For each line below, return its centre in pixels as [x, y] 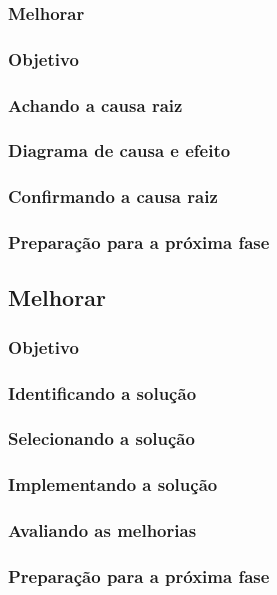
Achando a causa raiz [95, 104]
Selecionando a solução [101, 438]
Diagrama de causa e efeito [119, 150]
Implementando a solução [113, 484]
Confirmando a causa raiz [113, 196]
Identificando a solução [102, 392]
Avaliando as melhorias [102, 530]
